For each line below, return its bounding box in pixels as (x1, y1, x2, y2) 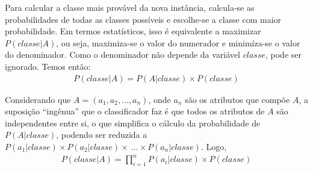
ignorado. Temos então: (5, 60, 91, 72)
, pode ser (265, 48, 302, 61)
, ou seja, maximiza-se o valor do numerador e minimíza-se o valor (56, 36, 300, 49)
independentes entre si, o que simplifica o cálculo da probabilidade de (5, 116, 261, 129)
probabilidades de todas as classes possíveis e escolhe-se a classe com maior (5, 13, 282, 25)
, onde (148, 93, 171, 105)
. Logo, (200, 140, 227, 152)
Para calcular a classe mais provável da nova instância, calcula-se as (5, 1, 255, 13)
